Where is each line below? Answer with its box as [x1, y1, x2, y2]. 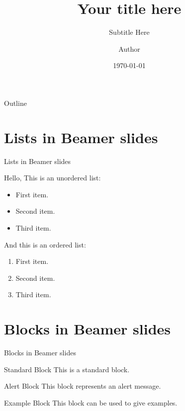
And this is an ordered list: [4, 239, 86, 249]
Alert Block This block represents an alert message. [4, 381, 161, 391]
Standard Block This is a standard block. [4, 364, 130, 374]
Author [118, 43, 140, 54]
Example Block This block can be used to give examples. [4, 397, 178, 408]
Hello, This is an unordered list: [4, 172, 101, 183]
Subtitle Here [109, 27, 150, 37]
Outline [4, 97, 27, 108]
